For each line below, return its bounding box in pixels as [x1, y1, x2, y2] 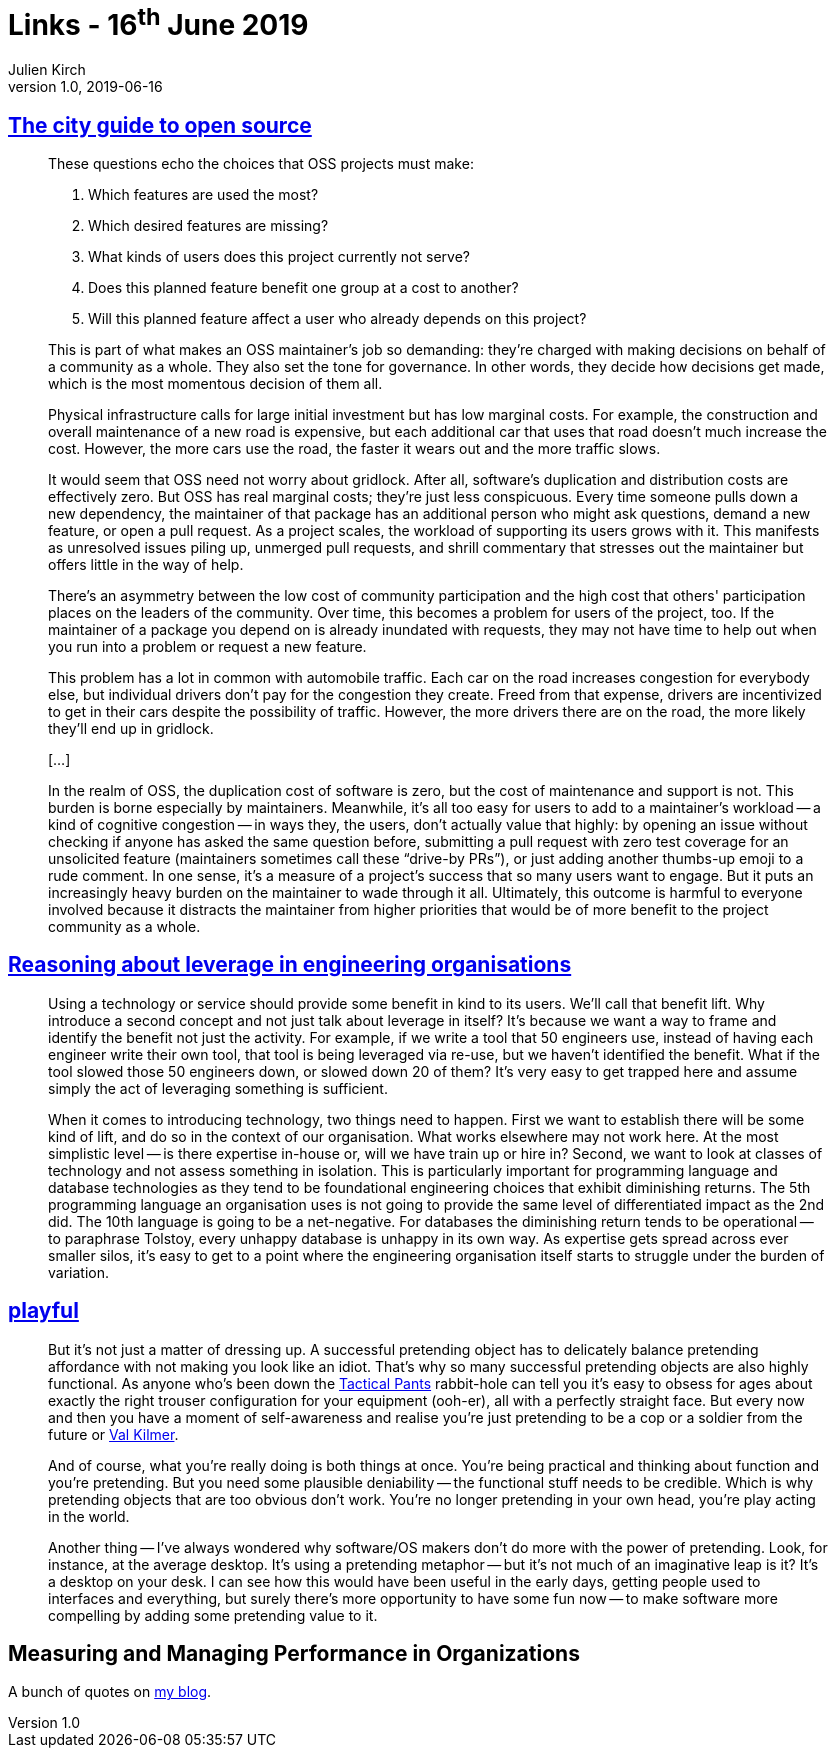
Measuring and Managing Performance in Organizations [8, 1641, 580, 1667]
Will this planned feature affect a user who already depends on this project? [88, 309, 587, 327]
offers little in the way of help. [48, 555, 244, 573]
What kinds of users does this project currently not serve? [88, 247, 470, 265]
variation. [48, 1263, 109, 1281]
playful [8, 1298, 79, 1324]
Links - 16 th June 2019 [8, 2, 309, 43]
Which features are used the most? [88, 185, 319, 203]
